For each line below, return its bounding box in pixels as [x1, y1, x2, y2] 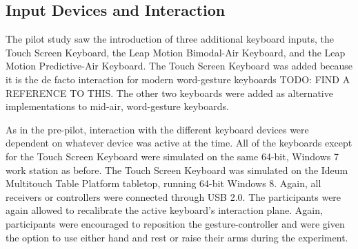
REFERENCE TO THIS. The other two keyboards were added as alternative [6, 85, 333, 100]
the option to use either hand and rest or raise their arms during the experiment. [6, 230, 348, 244]
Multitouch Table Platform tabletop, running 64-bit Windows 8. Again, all [6, 176, 321, 191]
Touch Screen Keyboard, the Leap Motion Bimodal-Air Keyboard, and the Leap [6, 45, 346, 59]
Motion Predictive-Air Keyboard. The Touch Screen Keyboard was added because [6, 58, 353, 73]
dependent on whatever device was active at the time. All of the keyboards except [6, 136, 352, 150]
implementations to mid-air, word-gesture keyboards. [6, 99, 229, 113]
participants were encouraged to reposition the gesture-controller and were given [6, 216, 345, 230]
